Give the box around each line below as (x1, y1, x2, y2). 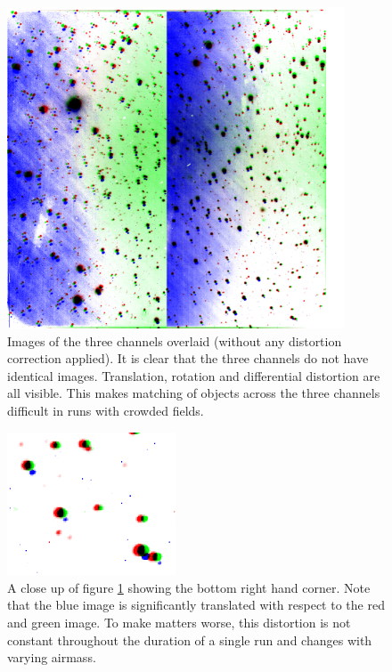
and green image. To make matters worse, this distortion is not (7, 613, 351, 632)
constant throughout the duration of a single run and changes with (7, 630, 372, 649)
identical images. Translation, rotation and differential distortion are (7, 366, 380, 385)
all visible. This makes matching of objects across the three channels (7, 384, 380, 402)
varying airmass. (7, 648, 96, 667)
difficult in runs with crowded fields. (7, 401, 204, 419)
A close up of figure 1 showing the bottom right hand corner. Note (7, 578, 371, 596)
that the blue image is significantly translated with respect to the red (7, 595, 385, 614)
